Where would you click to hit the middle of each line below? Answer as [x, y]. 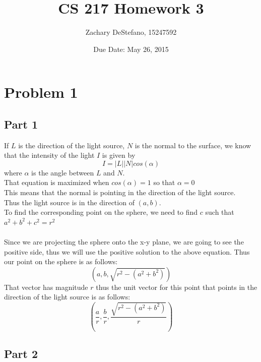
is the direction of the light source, [72, 145]
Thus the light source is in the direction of [69, 202]
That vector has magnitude [46, 287]
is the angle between [63, 172]
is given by [119, 155]
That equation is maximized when [57, 182]
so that [164, 182]
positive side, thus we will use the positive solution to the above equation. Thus [127, 251]
